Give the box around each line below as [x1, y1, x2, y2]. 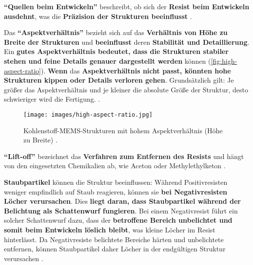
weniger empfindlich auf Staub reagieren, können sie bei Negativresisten [4, 186, 228, 196]
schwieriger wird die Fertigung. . [4, 94, 100, 104]
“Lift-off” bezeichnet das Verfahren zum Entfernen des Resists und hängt [4, 151, 244, 161]
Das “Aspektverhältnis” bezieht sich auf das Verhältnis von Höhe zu [4, 27, 228, 37]
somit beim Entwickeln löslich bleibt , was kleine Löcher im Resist [4, 224, 215, 234]
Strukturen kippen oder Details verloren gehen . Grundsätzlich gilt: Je [4, 75, 234, 85]
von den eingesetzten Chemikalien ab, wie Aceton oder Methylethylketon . [4, 160, 226, 171]
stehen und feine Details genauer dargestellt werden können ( [4, 55, 211, 66]
